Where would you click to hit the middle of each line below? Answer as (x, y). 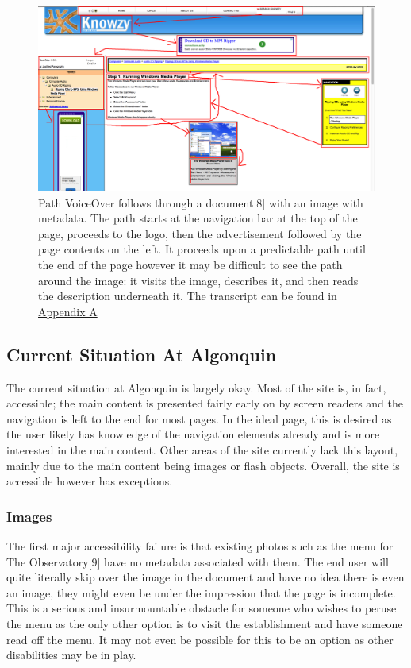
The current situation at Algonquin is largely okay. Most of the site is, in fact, (196, 387)
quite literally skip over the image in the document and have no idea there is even (205, 577)
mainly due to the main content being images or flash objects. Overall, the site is (203, 465)
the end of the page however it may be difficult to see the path (190, 265)
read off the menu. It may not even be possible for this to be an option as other (200, 639)
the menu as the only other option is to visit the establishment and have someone (205, 624)
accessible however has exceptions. (90, 481)
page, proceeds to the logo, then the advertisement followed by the (200, 233)
